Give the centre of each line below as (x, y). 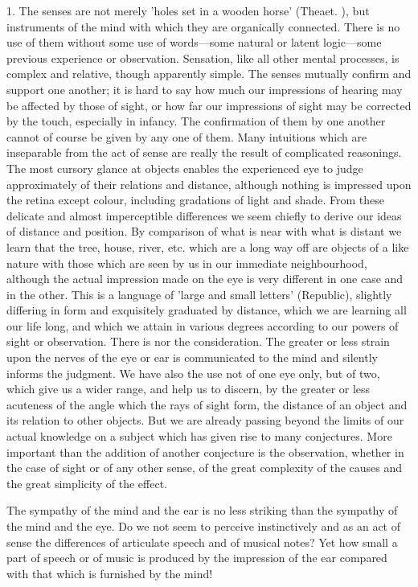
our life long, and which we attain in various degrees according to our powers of (203, 325)
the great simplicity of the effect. (87, 483)
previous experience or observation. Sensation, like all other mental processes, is (203, 57)
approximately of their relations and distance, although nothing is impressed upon (209, 184)
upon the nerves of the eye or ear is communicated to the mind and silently (192, 357)
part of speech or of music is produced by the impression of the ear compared (197, 558)
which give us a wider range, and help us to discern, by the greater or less (189, 389)
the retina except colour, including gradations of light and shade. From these (196, 200)
